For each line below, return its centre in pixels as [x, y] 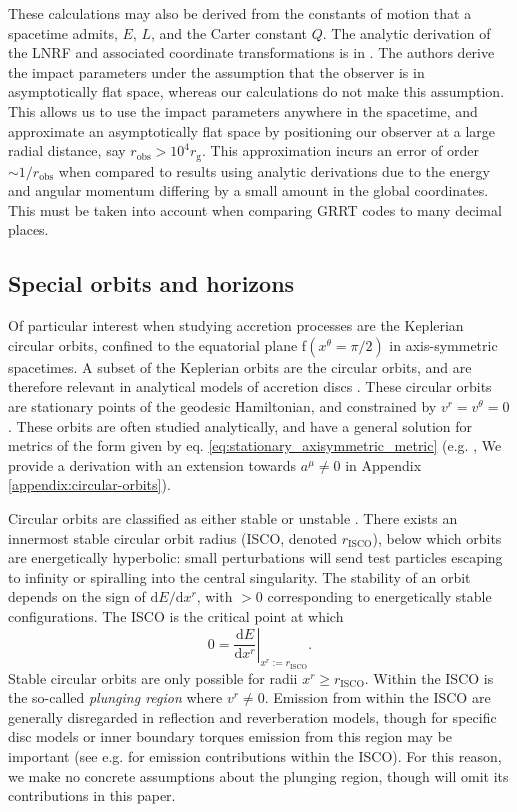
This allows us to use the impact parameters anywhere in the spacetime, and [243, 110]
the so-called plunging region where [115, 697]
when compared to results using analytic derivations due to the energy [274, 170]
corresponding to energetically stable [379, 596]
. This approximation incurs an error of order [340, 150]
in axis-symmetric [443, 344]
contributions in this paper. [92, 795]
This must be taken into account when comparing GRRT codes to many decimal [255, 209]
